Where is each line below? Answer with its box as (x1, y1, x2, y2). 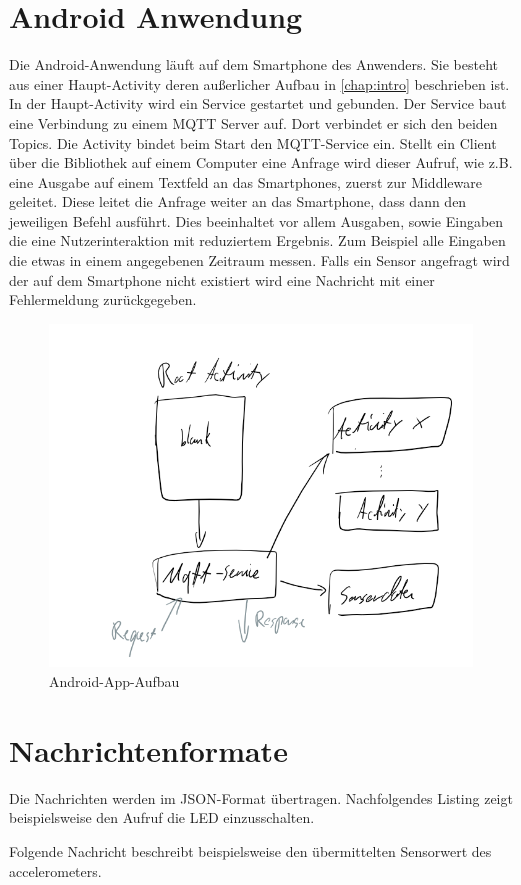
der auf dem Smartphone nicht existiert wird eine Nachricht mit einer (9, 269, 435, 290)
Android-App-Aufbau (49, 671, 180, 692)
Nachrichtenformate (9, 729, 288, 770)
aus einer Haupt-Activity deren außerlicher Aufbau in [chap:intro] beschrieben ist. (9, 73, 510, 94)
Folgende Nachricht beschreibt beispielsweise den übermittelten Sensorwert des (9, 840, 492, 861)
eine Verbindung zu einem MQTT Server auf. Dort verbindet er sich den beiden (9, 112, 498, 133)
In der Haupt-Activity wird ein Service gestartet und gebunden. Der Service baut (9, 93, 507, 114)
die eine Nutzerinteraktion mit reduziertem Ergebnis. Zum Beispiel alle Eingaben (9, 230, 506, 251)
